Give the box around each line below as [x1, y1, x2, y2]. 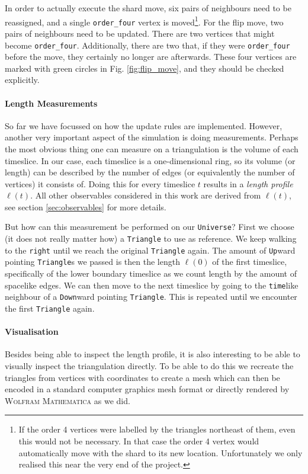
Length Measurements [5, 97, 98, 109]
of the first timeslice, [212, 255, 287, 268]
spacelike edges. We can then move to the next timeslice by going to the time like [5, 278, 299, 291]
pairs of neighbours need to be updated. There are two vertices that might [5, 27, 275, 39]
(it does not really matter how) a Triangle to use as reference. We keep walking [5, 232, 297, 245]
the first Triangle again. [5, 302, 95, 315]
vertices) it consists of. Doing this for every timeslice [5, 177, 195, 190]
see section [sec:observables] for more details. [5, 200, 166, 213]
